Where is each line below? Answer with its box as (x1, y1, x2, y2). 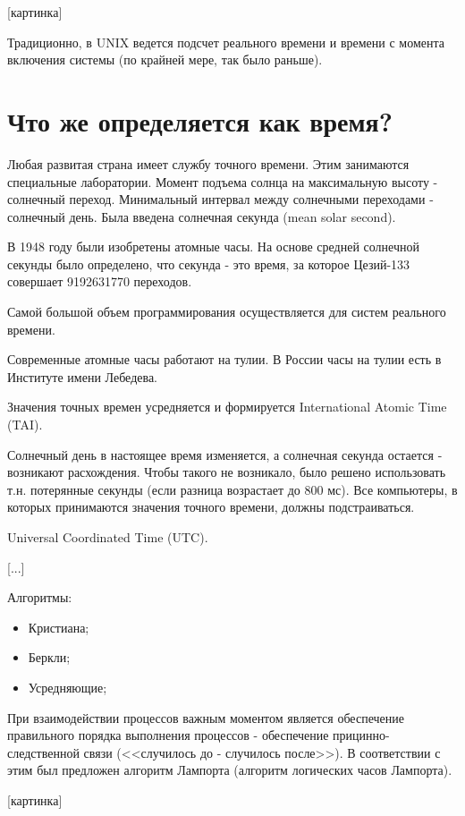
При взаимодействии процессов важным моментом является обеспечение (7, 708, 404, 727)
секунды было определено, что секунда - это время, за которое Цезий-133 (7, 254, 410, 273)
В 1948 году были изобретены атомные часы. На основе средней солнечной (7, 237, 419, 256)
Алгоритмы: (7, 588, 72, 607)
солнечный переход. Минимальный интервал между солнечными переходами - (7, 190, 434, 208)
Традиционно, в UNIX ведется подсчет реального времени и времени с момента (7, 32, 444, 51)
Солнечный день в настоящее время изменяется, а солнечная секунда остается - (7, 445, 443, 463)
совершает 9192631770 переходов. (7, 272, 192, 291)
